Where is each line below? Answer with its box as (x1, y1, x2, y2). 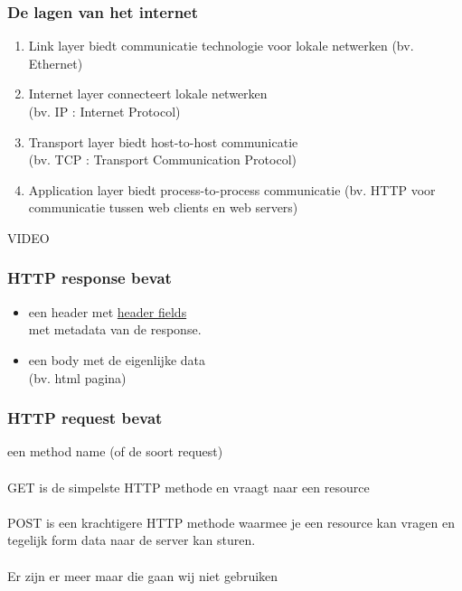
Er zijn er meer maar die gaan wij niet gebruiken (7, 566, 278, 585)
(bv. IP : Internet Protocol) (28, 102, 181, 120)
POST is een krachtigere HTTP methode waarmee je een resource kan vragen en (7, 512, 455, 531)
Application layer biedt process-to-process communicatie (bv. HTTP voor (28, 180, 436, 199)
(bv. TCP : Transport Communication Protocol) (28, 150, 297, 169)
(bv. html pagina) (28, 368, 127, 387)
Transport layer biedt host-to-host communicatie (28, 132, 298, 151)
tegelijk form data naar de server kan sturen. (7, 530, 256, 549)
